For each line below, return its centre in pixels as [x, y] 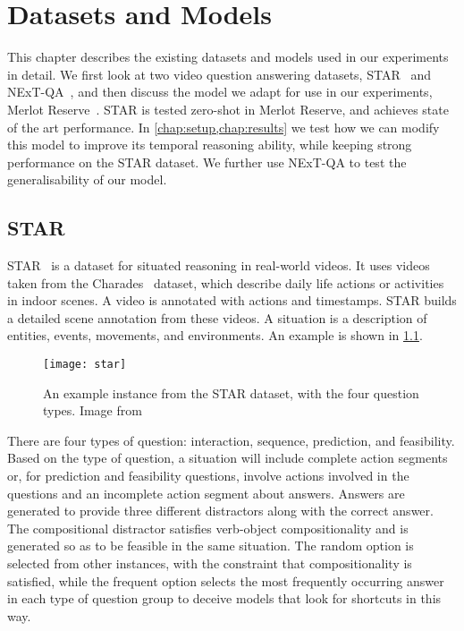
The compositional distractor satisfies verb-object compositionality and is [208, 528]
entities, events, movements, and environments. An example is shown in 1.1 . [215, 335]
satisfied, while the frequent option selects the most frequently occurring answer [226, 580]
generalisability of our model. [87, 179]
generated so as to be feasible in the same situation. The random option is [211, 546]
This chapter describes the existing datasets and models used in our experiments [228, 57]
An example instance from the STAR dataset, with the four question [231, 392]
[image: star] [85, 365]
